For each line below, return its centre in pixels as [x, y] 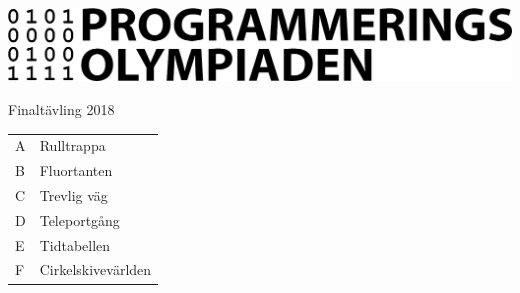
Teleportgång [79, 219]
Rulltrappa [72, 145]
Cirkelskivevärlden [95, 269]
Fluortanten [76, 170]
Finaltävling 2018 [61, 108]
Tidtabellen [75, 244]
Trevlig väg [73, 194]
